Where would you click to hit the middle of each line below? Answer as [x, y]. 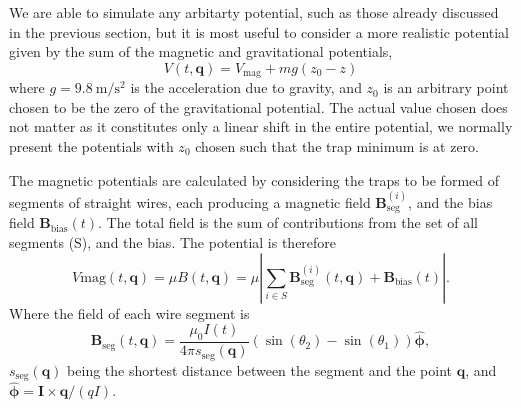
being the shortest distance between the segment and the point [260, 369]
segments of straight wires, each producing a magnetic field [190, 201]
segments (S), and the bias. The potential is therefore [173, 242]
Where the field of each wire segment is [129, 312]
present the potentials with [91, 146]
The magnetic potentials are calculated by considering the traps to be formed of [254, 179]
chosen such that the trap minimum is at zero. [337, 146]
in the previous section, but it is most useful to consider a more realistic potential [259, 31]
